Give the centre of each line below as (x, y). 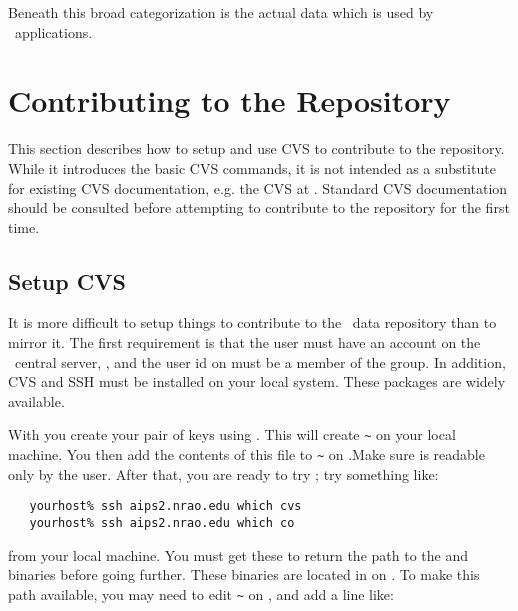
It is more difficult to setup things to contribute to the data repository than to (252, 322)
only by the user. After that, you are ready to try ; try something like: (223, 473)
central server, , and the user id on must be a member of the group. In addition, (260, 361)
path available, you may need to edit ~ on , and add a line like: (201, 593)
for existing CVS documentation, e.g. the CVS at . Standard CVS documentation (258, 187)
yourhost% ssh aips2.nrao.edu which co (162, 523)
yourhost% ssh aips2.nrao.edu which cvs (165, 506)
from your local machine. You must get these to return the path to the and (238, 554)
